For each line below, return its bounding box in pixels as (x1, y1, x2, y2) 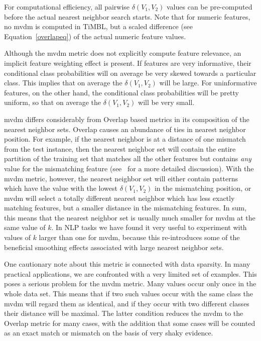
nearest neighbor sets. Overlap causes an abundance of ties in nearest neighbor (4, 124, 246, 134)
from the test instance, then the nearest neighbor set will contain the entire (4, 143, 236, 154)
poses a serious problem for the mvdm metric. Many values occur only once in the (4, 278, 256, 289)
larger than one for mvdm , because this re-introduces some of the (39, 232, 240, 243)
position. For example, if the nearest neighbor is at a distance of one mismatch (4, 134, 246, 144)
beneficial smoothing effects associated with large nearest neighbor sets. (4, 242, 224, 252)
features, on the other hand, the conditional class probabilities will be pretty (4, 87, 239, 97)
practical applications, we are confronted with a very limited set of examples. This (4, 268, 257, 279)
